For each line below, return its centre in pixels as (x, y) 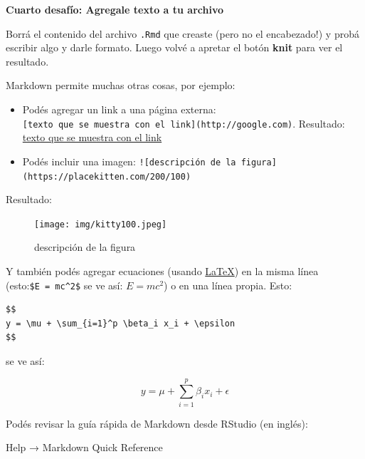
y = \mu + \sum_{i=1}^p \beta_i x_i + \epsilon (121, 323)
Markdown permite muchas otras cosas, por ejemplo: (121, 85)
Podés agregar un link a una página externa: (119, 109)
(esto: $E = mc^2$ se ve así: (64, 285)
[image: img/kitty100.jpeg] (101, 224)
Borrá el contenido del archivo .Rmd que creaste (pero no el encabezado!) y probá (182, 33)
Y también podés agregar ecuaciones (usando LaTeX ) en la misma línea (162, 271)
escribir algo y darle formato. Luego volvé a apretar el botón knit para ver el (174, 47)
